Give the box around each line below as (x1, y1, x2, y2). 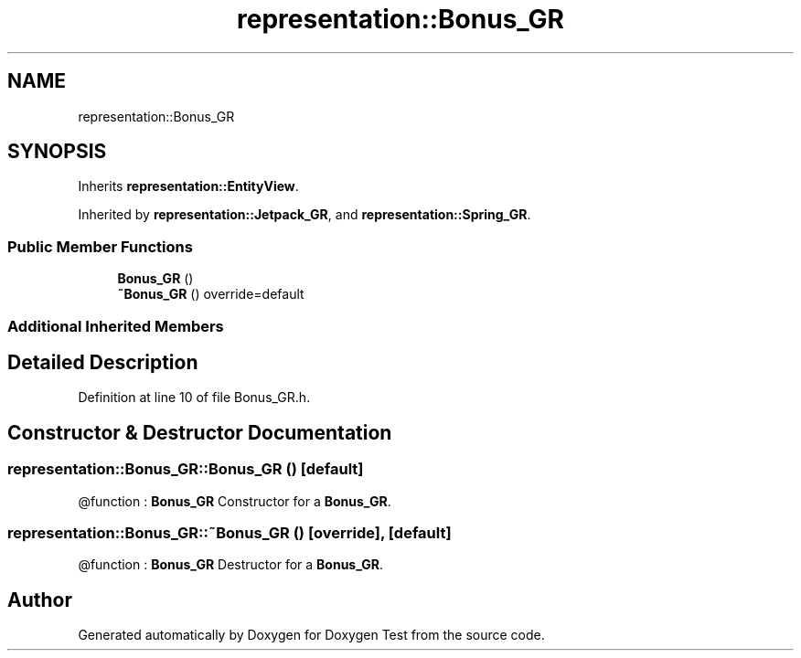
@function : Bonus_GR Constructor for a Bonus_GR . (78, 493, 391, 509)
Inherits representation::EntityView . (78, 178, 299, 195)
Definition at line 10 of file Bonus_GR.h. (78, 389, 311, 406)
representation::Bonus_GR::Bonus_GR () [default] (7, 460, 364, 479)
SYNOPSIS (7, 140, 107, 164)
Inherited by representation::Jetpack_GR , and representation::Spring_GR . (78, 207, 531, 223)
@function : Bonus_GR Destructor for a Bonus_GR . (78, 557, 384, 573)
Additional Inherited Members (7, 316, 224, 335)
